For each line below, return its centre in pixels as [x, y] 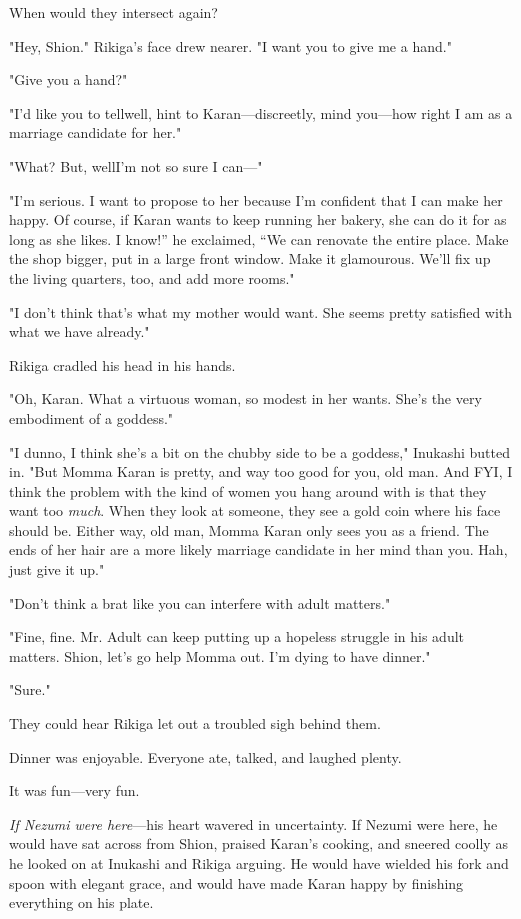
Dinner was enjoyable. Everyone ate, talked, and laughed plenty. [205, 756]
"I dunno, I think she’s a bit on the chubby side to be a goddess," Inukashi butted [259, 451]
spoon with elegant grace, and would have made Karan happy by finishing [236, 882]
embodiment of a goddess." [91, 417]
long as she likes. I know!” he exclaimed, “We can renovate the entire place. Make [259, 238]
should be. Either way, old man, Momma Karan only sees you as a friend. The [249, 529]
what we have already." [79, 331]
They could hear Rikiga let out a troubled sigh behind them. [195, 723]
